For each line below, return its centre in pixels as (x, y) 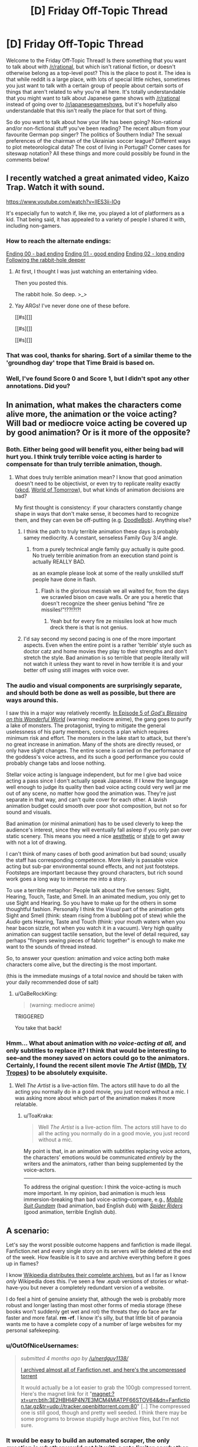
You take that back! (38, 1027)
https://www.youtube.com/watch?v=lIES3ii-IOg (63, 201)
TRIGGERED (29, 1016)
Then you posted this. (41, 283)
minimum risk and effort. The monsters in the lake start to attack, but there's (98, 738)
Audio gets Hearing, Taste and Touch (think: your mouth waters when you (96, 921)
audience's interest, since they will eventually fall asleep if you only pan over (99, 830)
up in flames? (22, 1263)
